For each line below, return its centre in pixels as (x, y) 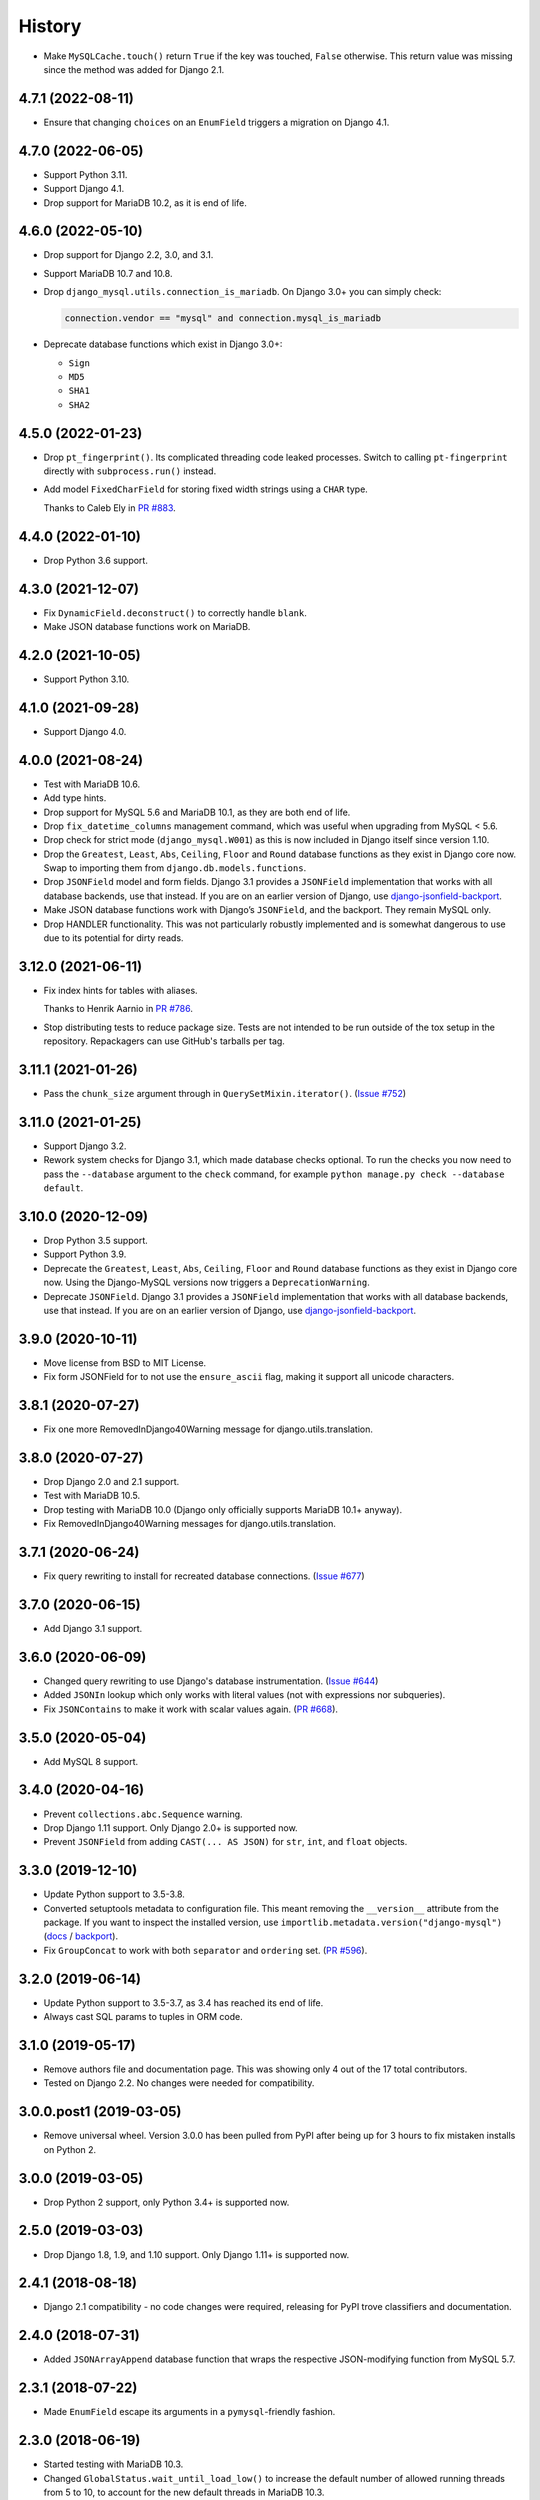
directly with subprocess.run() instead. (130, 471)
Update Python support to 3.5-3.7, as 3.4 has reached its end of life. (183, 2002)
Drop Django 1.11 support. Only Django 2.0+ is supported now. (171, 1827)
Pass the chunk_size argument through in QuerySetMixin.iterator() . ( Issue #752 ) (225, 1094)
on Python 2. (70, 2149)
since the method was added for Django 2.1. (134, 69)
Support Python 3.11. (85, 174)
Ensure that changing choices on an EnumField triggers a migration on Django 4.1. (216, 122)
